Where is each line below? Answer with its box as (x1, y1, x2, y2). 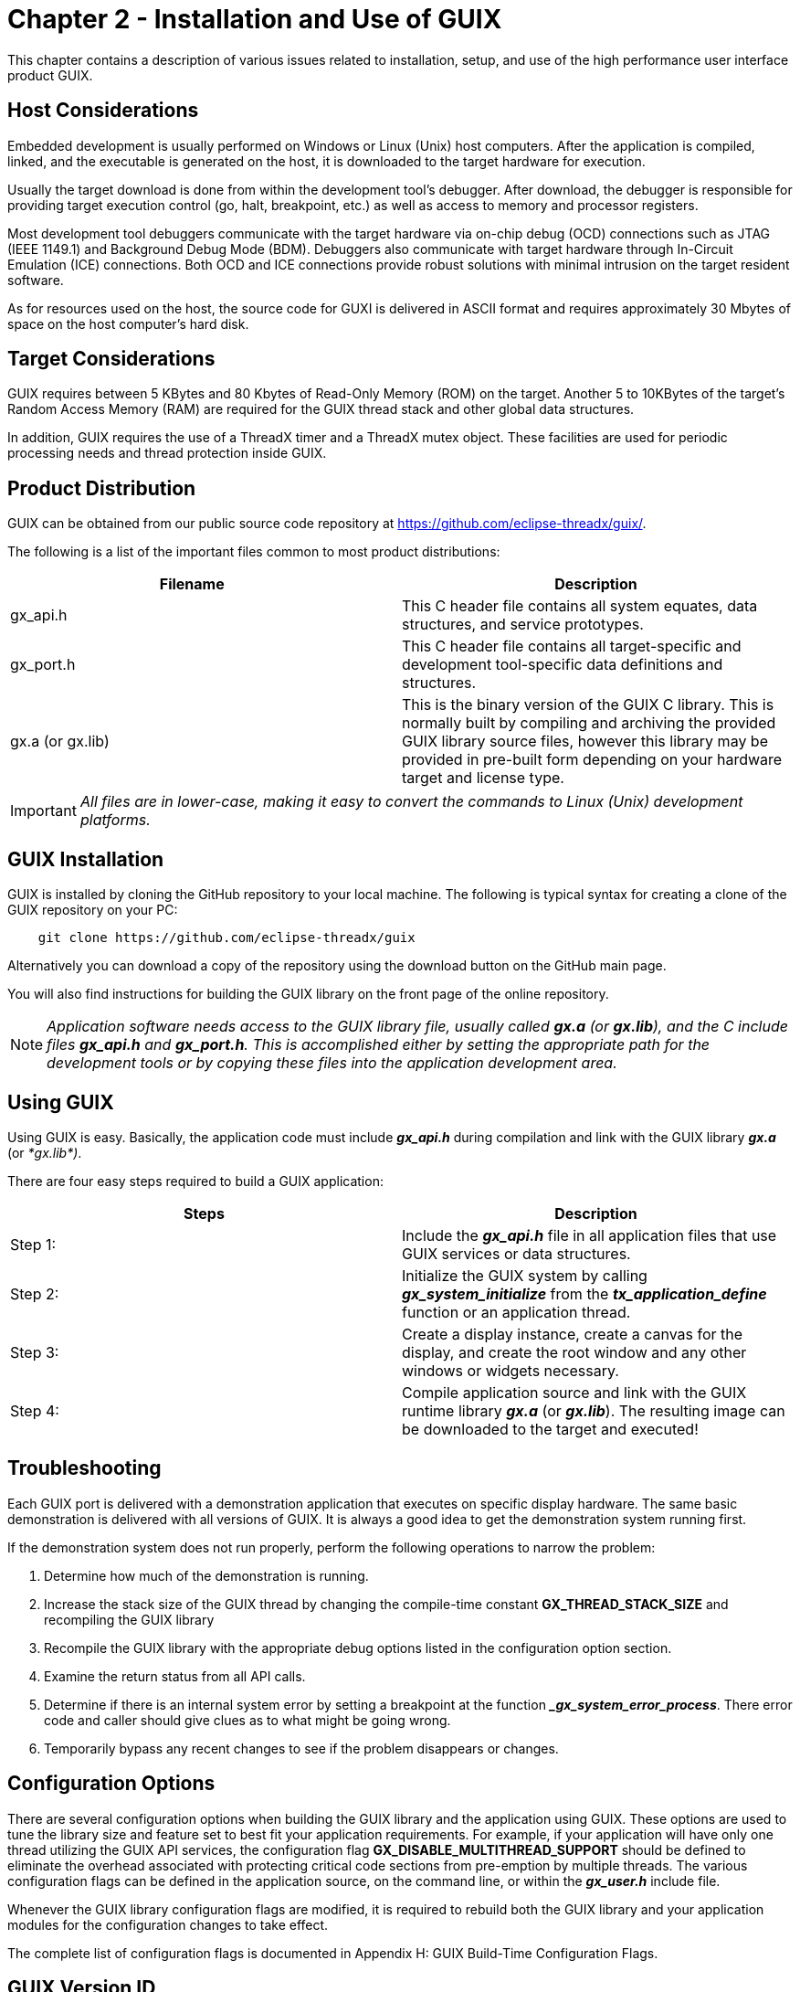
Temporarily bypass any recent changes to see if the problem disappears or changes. (44, 1740, 559, 1756)
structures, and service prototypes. (402, 615, 644, 634)
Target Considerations (7, 347, 216, 371)
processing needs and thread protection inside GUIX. (7, 445, 327, 461)
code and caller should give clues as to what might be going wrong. (44, 1711, 451, 1728)
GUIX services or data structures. (402, 1244, 631, 1263)
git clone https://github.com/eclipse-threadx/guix (37, 930, 416, 946)
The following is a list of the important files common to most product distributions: (7, 544, 500, 560)
